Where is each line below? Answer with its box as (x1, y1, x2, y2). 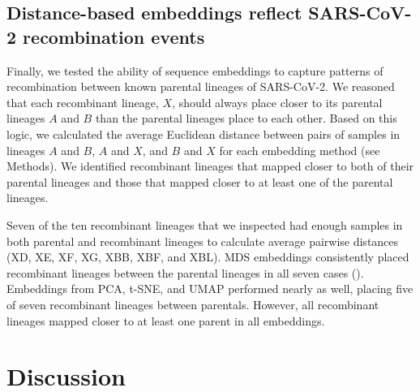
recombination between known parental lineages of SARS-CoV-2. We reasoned (6, 78, 395, 95)
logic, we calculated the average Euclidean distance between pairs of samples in (6, 125, 401, 142)
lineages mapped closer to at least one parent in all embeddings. (6, 312, 325, 329)
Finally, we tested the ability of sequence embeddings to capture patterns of (6, 62, 384, 79)
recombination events (23, 24, 205, 49)
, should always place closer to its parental (172, 93, 383, 110)
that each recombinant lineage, (6, 93, 159, 110)
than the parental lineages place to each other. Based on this (95, 110, 397, 127)
